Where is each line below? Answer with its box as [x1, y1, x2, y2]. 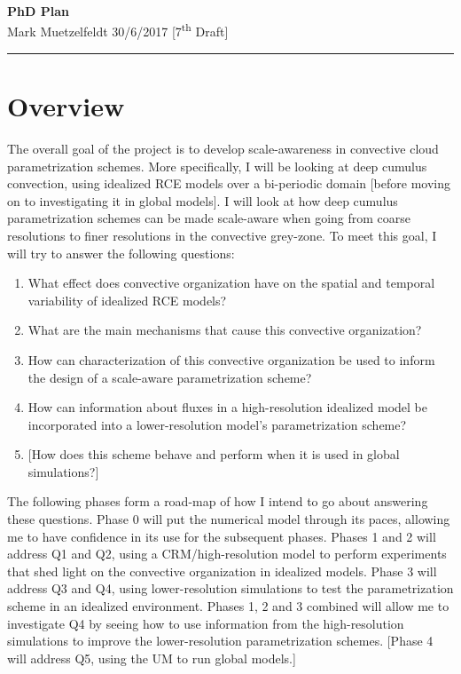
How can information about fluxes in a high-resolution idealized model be [27, 398, 428, 416]
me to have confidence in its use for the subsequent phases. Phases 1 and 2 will [7, 527, 436, 545]
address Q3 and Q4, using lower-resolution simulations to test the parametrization [7, 579, 454, 598]
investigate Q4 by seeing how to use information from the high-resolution [7, 614, 404, 632]
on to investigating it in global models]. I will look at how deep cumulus [7, 191, 398, 210]
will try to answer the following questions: [7, 243, 235, 262]
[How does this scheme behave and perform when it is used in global [27, 445, 400, 464]
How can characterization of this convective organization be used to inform [27, 350, 435, 369]
